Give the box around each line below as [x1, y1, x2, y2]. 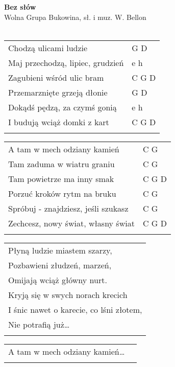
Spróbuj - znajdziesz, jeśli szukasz [8, 202, 129, 214]
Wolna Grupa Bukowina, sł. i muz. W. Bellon [4, 11, 146, 22]
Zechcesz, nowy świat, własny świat [8, 217, 135, 229]
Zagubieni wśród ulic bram [8, 71, 104, 83]
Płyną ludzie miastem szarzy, [8, 244, 112, 256]
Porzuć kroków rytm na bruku [8, 187, 116, 199]
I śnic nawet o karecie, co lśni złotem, [8, 303, 142, 315]
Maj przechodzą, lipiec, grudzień [8, 56, 124, 68]
